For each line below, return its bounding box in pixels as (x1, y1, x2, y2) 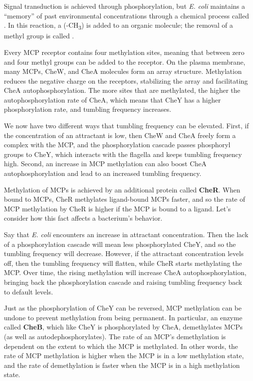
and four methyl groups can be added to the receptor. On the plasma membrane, (4, 56, 246, 67)
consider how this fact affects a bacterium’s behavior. (4, 213, 163, 223)
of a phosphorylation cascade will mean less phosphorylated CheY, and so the (4, 239, 236, 249)
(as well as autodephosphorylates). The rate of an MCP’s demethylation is (4, 331, 226, 341)
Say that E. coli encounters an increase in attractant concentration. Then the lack (4, 229, 249, 239)
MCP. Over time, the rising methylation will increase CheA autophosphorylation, (4, 267, 247, 277)
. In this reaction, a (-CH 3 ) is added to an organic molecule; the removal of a (4, 20, 233, 31)
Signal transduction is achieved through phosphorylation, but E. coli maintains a (4, 1, 245, 11)
